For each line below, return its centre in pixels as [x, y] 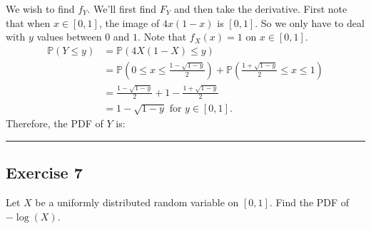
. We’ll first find [122, 9]
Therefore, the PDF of [55, 123]
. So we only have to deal [310, 22]
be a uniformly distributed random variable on [137, 202]
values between [69, 37]
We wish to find [40, 9]
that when [28, 22]
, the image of [129, 22]
